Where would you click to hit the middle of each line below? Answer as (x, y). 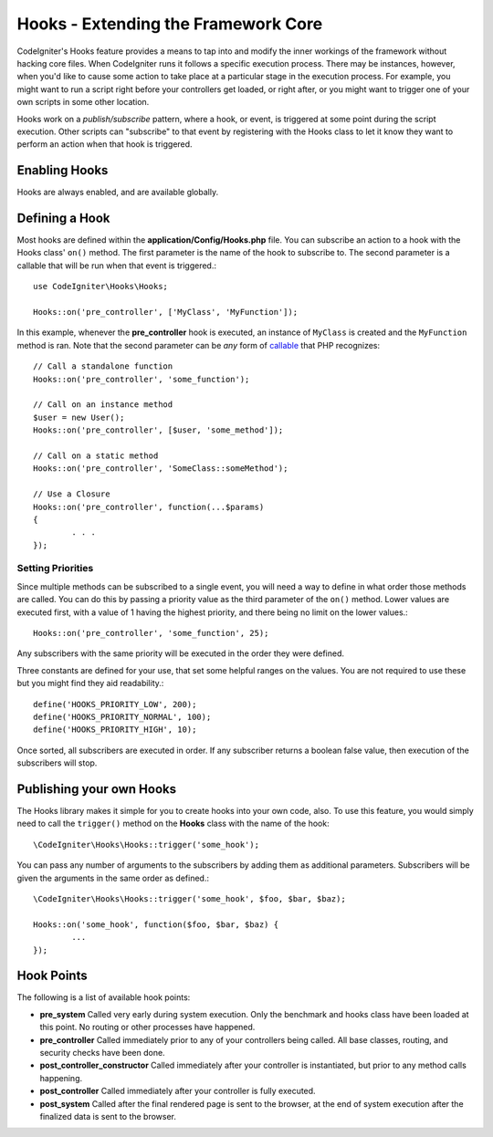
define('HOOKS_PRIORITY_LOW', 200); (115, 704)
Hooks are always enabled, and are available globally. (118, 193)
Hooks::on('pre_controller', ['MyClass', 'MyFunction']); (166, 312)
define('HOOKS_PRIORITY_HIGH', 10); (115, 730)
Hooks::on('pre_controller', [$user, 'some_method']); (158, 430)
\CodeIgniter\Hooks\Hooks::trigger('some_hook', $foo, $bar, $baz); (189, 898)
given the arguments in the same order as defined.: (113, 878)
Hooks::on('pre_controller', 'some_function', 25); (151, 633)
